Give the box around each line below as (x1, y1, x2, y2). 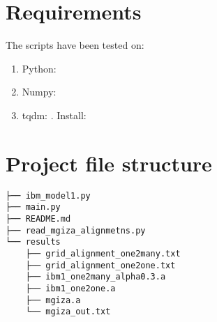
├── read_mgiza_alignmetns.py (6, 225, 146, 236)
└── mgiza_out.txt (25, 307, 111, 317)
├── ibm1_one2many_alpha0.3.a (25, 272, 166, 282)
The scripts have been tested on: (6, 38, 144, 52)
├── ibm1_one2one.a (25, 283, 116, 293)
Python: (22, 61, 57, 75)
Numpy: (22, 84, 57, 99)
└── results (6, 237, 61, 247)
